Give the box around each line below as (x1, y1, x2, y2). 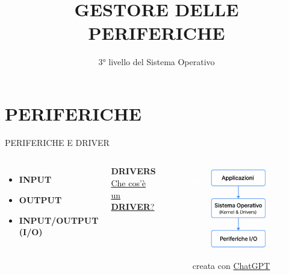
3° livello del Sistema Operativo (98, 55, 215, 68)
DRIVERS (111, 165, 156, 177)
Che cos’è (111, 177, 146, 189)
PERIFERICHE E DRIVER (5, 136, 110, 148)
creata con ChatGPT (192, 259, 270, 272)
